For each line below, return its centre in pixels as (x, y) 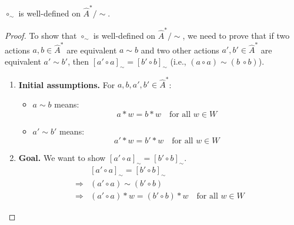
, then (78, 61)
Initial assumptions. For (67, 84)
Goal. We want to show (62, 158)
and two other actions (180, 50)
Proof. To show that (41, 36)
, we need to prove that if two (236, 36)
